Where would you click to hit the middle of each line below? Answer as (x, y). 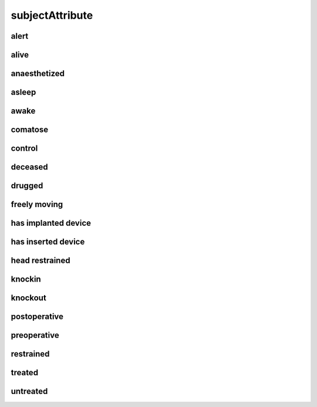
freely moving (37, 204)
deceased (29, 167)
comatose (30, 130)
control (24, 149)
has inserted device (48, 242)
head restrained (41, 261)
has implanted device (51, 223)
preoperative (35, 335)
